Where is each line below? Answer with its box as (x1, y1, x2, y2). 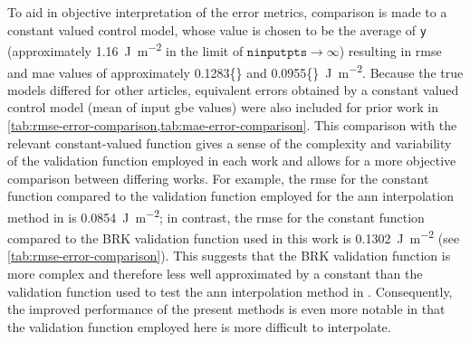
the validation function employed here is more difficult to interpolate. (7, 317, 391, 336)
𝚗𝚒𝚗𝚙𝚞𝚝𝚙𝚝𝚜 (246, 45, 307, 59)
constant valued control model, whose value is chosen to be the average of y (7, 20, 427, 39)
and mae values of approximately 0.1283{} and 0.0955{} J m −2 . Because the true (7, 60, 464, 81)
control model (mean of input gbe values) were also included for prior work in (7, 98, 439, 117)
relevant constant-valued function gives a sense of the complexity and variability (7, 133, 452, 152)
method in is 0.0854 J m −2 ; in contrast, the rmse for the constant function (7, 204, 425, 226)
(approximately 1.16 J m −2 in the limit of (7, 39, 244, 60)
